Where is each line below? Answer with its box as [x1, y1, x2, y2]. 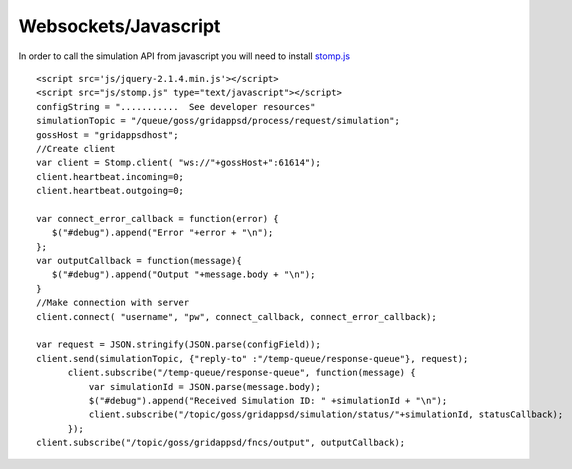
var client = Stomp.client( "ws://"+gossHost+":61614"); [36, 157, 322, 169]
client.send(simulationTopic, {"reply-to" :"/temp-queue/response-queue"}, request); [36, 353, 469, 364]
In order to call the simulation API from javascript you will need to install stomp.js [18, 50, 350, 62]
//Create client [36, 143, 116, 154]
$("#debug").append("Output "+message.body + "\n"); [51, 269, 316, 280]
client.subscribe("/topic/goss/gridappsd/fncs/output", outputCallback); [36, 437, 406, 449]
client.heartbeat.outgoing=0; [36, 185, 185, 197]
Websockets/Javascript [18, 15, 221, 37]
